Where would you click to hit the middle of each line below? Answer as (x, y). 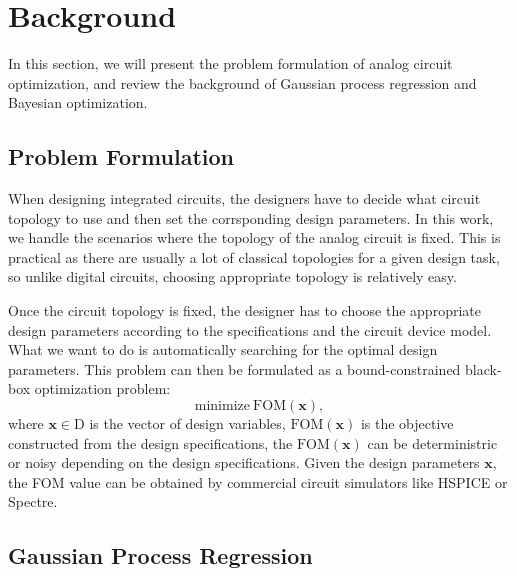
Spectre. (33, 501)
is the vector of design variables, (187, 423)
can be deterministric (432, 442)
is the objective (407, 423)
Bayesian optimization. (78, 102)
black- (483, 368)
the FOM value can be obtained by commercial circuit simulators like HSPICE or (258, 481)
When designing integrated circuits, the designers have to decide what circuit (244, 198)
